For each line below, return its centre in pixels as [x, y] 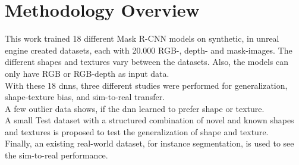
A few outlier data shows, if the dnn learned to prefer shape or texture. [135, 108]
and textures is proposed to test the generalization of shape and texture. [137, 131]
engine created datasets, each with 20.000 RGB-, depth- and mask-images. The [149, 50]
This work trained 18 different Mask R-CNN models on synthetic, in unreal [142, 38]
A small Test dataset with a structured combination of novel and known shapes [149, 120]
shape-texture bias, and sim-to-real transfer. [85, 97]
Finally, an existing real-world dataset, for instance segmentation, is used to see [149, 143]
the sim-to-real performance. [56, 155]
